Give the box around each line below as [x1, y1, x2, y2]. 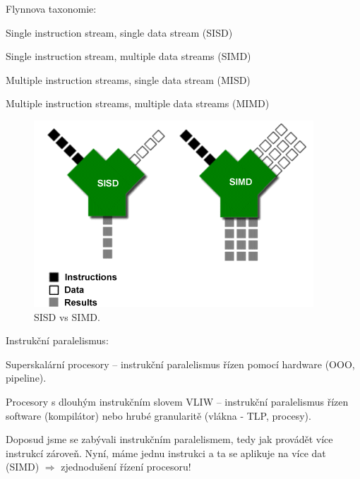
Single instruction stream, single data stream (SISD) [6, 25, 233, 40]
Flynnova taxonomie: [6, 1, 97, 16]
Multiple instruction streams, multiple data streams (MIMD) [6, 96, 270, 111]
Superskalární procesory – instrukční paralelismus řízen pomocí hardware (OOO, [6, 356, 355, 371]
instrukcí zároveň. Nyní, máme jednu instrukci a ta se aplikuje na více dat [6, 445, 326, 460]
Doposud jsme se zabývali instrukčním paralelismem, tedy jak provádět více [6, 432, 333, 447]
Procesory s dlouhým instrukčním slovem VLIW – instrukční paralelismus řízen [6, 394, 349, 408]
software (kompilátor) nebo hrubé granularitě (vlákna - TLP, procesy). [6, 408, 311, 423]
